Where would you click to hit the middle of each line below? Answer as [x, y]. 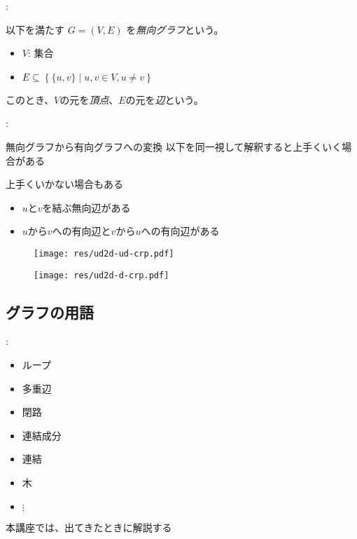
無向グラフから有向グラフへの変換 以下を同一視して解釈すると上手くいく [174, 146]
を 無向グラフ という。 [175, 29]
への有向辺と [82, 231]
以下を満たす [35, 29]
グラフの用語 [50, 312]
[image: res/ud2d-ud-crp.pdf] [104, 253]
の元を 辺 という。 [164, 99]
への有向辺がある [180, 231]
